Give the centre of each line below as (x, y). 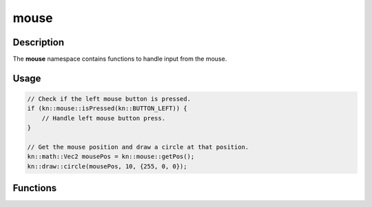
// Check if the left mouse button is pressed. (109, 99)
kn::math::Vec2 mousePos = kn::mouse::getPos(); (111, 157)
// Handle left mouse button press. (103, 118)
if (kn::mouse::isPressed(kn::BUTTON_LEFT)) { (107, 109)
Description (39, 42)
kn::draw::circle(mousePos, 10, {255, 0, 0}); (107, 166)
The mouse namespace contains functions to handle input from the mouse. (120, 59)
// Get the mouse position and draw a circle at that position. (138, 147)
